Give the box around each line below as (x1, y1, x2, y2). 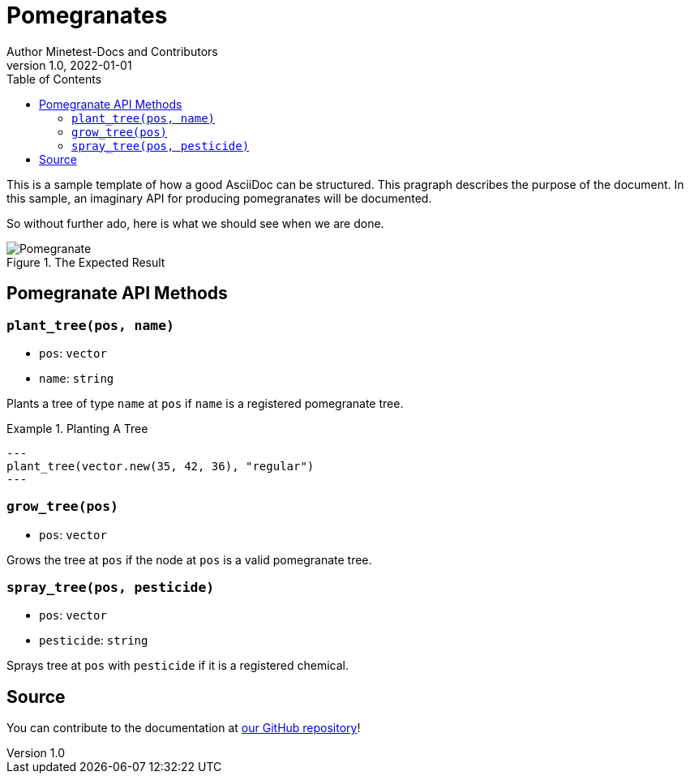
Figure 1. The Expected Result (6, 255, 165, 269)
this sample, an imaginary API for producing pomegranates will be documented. (6, 191, 432, 205)
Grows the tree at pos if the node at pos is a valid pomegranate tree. (6, 552, 372, 567)
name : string (39, 371, 114, 385)
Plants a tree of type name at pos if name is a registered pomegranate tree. (6, 396, 404, 410)
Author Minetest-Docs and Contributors (6, 44, 218, 58)
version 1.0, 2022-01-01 (6, 58, 132, 72)
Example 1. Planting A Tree (6, 421, 148, 435)
